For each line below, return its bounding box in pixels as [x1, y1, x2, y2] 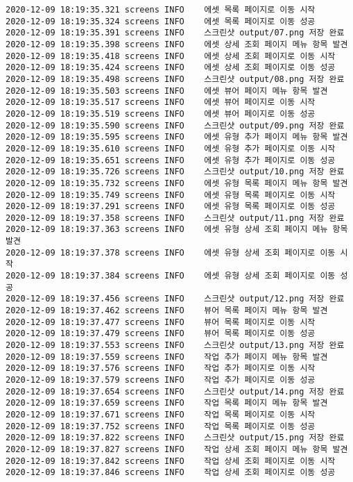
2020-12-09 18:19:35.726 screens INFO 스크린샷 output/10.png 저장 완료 [6, 167, 345, 177]
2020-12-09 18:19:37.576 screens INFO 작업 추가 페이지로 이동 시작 [6, 363, 316, 374]
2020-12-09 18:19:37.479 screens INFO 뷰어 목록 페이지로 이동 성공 [6, 329, 316, 339]
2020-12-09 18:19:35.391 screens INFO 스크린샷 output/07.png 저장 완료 [6, 28, 345, 38]
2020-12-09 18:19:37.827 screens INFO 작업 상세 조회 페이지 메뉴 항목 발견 [6, 444, 348, 454]
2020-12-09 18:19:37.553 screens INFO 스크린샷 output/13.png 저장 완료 [6, 340, 345, 351]
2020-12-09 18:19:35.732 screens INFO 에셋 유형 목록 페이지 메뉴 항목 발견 [6, 178, 348, 188]
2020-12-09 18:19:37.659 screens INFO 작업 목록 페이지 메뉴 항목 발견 [6, 398, 328, 408]
